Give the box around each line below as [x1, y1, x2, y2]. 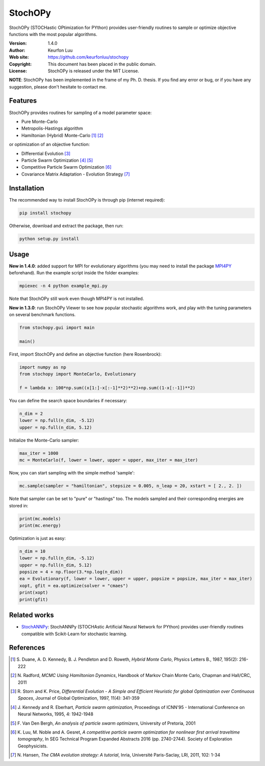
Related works [9, 611, 54, 619]
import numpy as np [19, 364, 66, 370]
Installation [9, 184, 44, 192]
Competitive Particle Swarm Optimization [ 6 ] [21, 164, 111, 170]
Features [9, 96, 37, 105]
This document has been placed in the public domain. [48, 61, 157, 67]
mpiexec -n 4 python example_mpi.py [19, 283, 108, 289]
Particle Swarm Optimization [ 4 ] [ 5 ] [21, 157, 93, 163]
